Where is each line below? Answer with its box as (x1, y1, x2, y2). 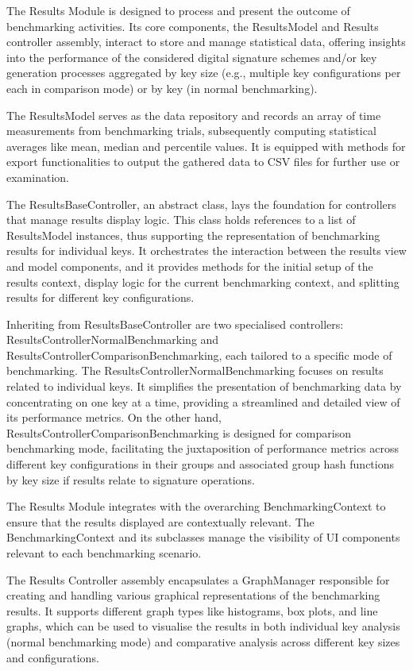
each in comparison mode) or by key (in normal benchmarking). (6, 79, 318, 96)
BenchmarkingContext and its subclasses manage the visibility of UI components (6, 529, 400, 546)
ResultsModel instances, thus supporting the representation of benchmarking (6, 226, 380, 243)
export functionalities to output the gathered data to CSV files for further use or (6, 153, 400, 170)
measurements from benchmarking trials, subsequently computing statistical (6, 122, 376, 139)
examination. (6, 168, 69, 185)
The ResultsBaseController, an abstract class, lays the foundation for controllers (6, 195, 396, 212)
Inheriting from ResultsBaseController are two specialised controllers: (6, 315, 344, 332)
